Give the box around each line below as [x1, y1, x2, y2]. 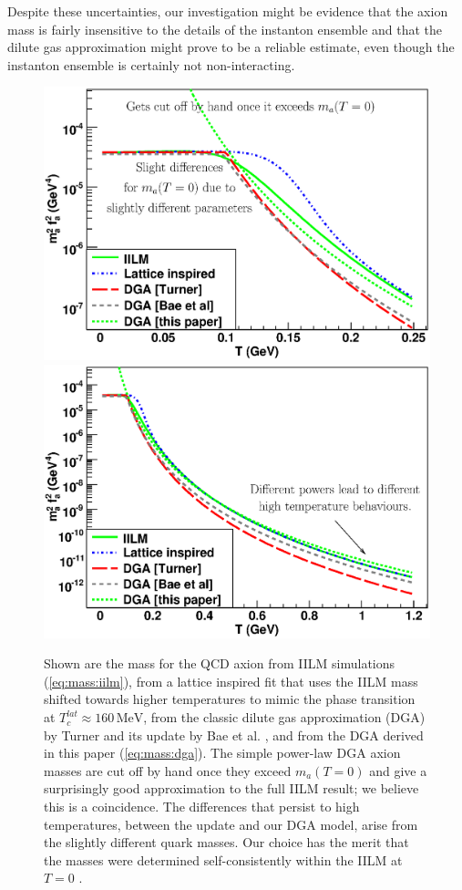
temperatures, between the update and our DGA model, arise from [44, 814, 418, 833]
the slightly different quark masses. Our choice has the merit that [44, 833, 409, 852]
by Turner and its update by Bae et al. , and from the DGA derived [44, 725, 424, 744]
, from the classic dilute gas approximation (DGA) [143, 708, 426, 727]
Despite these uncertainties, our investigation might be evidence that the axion [7, 2, 448, 20]
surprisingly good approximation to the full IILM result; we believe [44, 779, 419, 798]
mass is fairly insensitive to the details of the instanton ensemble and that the [7, 19, 443, 38]
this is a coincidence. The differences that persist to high [44, 797, 360, 816]
